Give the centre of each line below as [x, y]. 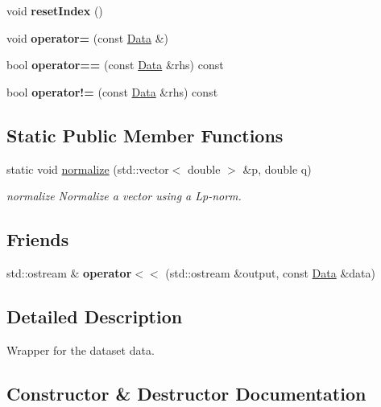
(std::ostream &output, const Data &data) [270, 272]
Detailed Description [95, 316]
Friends [38, 239]
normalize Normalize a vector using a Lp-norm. [124, 196]
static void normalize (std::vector [88, 169]
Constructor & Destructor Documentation [186, 393]
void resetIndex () [55, 10]
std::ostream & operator [69, 272]
